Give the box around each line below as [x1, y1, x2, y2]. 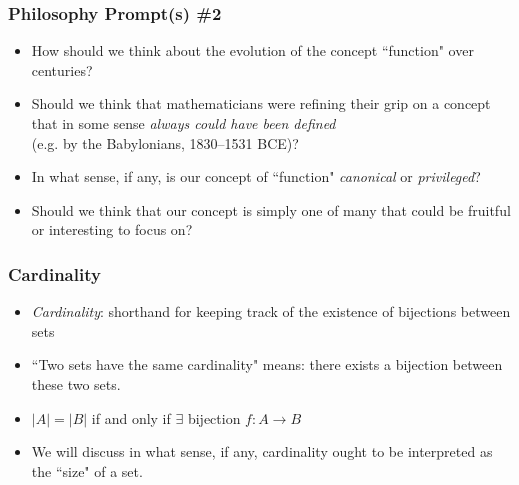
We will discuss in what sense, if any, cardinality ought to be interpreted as [31, 441, 493, 462]
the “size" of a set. [31, 460, 143, 481]
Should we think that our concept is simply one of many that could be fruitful [31, 199, 511, 220]
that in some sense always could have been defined [31, 113, 336, 133]
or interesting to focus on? [31, 219, 193, 240]
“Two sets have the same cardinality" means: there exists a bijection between [31, 354, 503, 375]
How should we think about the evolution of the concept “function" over [31, 40, 474, 61]
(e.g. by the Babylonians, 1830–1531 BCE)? [31, 132, 299, 153]
